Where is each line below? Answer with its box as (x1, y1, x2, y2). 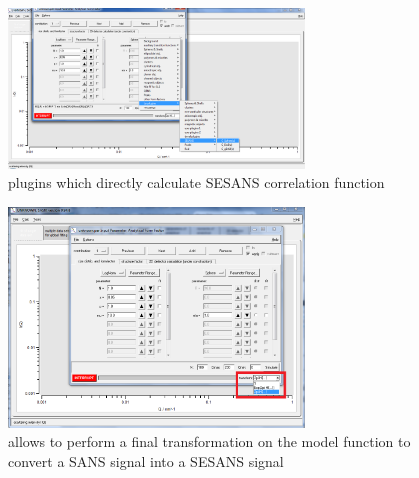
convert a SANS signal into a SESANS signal (8, 450, 284, 471)
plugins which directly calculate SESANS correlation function (8, 172, 385, 193)
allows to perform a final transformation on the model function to (8, 431, 411, 452)
